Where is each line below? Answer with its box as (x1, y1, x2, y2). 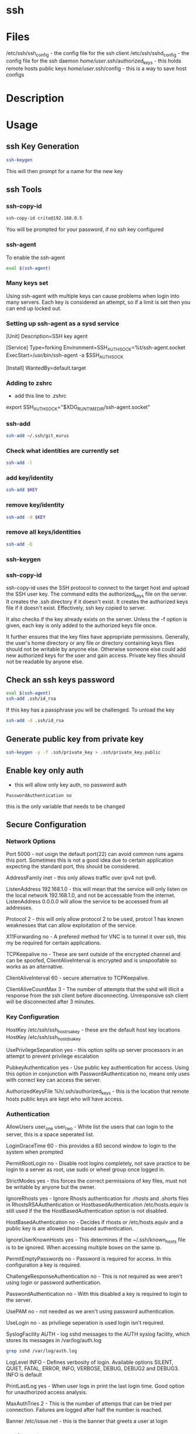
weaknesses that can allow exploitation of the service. (6, 922, 137, 929)
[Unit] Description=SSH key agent (6, 333, 88, 340)
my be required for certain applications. (6, 940, 101, 947)
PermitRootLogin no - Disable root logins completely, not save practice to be (6, 1160, 190, 1167)
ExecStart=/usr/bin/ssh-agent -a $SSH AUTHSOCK (6, 352, 124, 360)
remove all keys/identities (6, 528, 81, 536)
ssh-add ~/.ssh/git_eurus (6, 433, 69, 439)
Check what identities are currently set (6, 446, 119, 455)
